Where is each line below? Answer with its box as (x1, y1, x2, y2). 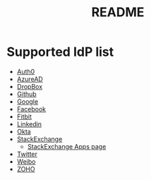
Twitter (16, 150, 38, 158)
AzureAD (16, 75, 43, 83)
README (91, 4, 145, 20)
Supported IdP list (6, 44, 114, 60)
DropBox (16, 82, 43, 90)
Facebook (16, 104, 47, 113)
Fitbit (16, 112, 32, 121)
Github (16, 90, 37, 98)
